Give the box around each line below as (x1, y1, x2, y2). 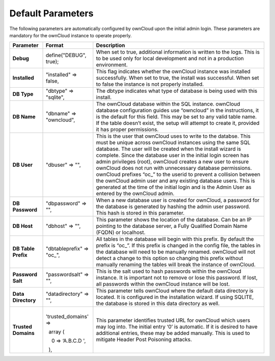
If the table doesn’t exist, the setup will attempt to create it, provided (96, 120, 260, 127)
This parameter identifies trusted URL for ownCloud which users (96, 317, 251, 324)
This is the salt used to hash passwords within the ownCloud (96, 268, 241, 275)
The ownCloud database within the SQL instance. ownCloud (96, 100, 240, 108)
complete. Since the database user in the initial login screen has (96, 152, 250, 159)
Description (96, 42, 125, 49)
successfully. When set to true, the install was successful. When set (96, 74, 259, 82)
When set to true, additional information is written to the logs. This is (96, 48, 260, 56)
